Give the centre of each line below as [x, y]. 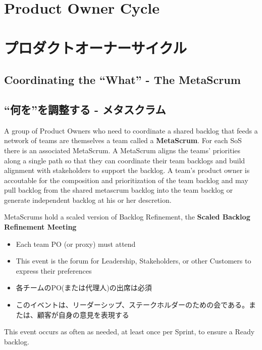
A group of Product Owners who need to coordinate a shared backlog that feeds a [131, 130]
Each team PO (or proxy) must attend [76, 244]
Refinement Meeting [40, 227]
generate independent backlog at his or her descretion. [88, 200]
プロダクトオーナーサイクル [96, 47]
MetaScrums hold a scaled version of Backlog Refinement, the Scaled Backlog [127, 217]
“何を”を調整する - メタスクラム [85, 109]
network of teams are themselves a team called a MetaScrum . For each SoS [123, 140]
